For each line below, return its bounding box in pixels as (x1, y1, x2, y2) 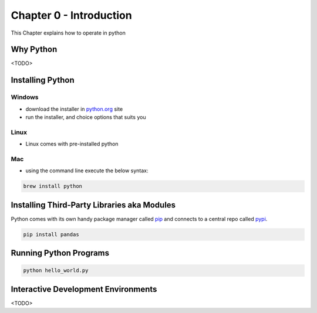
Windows (11, 93, 39, 101)
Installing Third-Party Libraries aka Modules (11, 200, 176, 210)
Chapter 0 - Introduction (11, 9, 132, 22)
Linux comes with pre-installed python (25, 141, 119, 148)
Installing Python (11, 75, 75, 85)
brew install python (23, 183, 82, 190)
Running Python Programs (11, 248, 110, 258)
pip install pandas (23, 231, 79, 237)
